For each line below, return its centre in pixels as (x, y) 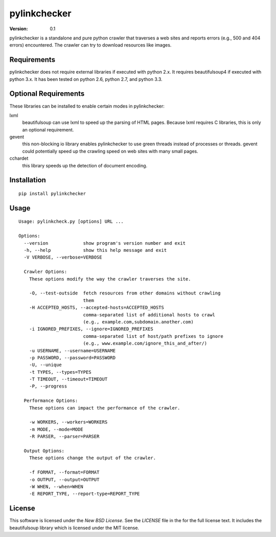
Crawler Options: (45, 272)
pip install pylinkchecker (52, 194)
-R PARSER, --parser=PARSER (64, 437)
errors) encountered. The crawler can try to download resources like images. (90, 45)
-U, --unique (45, 365)
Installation (28, 180)
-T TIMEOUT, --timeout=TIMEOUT (68, 379)
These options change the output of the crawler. (92, 458)
